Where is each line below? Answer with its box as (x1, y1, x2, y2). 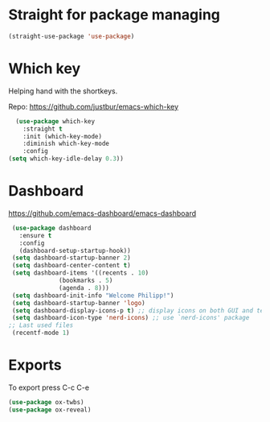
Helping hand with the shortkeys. (8, 86, 118, 96)
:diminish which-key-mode (22, 139, 110, 148)
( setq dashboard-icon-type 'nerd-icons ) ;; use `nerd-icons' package (11, 314, 250, 322)
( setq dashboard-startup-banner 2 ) (11, 254, 131, 263)
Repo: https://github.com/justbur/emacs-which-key (8, 101, 179, 111)
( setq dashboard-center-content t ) (11, 262, 131, 270)
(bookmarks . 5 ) (59, 276, 113, 285)
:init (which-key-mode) (22, 132, 103, 140)
